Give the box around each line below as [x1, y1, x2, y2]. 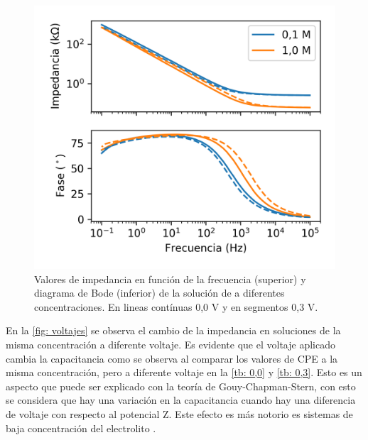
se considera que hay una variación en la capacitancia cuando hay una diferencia [6, 392, 356, 407]
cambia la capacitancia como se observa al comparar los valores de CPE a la [6, 351, 338, 365]
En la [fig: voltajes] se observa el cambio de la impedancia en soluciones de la [6, 323, 341, 338]
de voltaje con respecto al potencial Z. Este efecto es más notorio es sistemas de [6, 406, 353, 421]
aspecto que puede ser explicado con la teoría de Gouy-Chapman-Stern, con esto [6, 378, 356, 393]
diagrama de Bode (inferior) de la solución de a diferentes [34, 285, 285, 300]
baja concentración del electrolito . [6, 420, 156, 435]
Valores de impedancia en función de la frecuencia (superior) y [34, 271, 306, 286]
